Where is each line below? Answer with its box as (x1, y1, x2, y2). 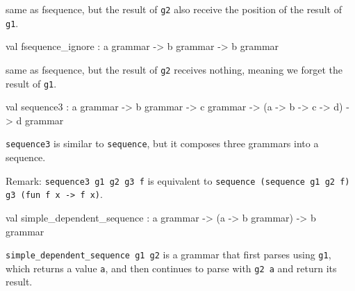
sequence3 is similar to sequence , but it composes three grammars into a (6, 136, 319, 151)
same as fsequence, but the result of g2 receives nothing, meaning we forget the (6, 62, 342, 76)
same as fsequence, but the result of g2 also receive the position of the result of (6, 2, 342, 16)
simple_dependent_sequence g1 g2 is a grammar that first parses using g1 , (6, 247, 331, 262)
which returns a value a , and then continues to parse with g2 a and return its (6, 260, 337, 275)
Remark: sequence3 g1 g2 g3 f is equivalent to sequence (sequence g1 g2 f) (6, 173, 350, 188)
